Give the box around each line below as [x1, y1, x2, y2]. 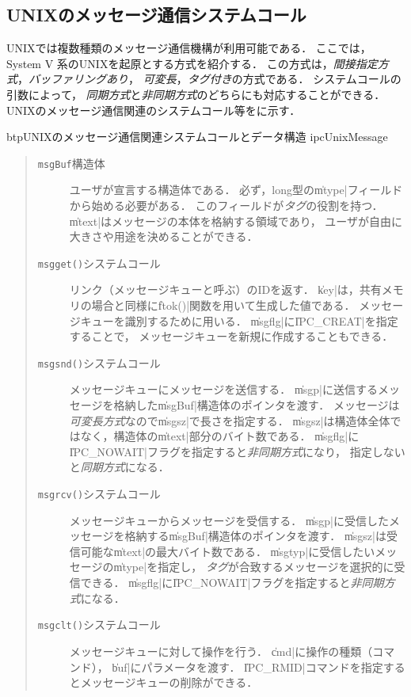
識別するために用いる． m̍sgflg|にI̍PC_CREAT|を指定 [124, 312, 398, 329]
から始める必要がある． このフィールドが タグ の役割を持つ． [69, 197, 383, 214]
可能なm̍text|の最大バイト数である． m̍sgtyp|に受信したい [80, 543, 375, 559]
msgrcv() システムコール [37, 486, 161, 502]
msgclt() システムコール [37, 616, 161, 633]
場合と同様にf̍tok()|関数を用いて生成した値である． [91, 297, 356, 314]
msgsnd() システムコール [37, 354, 161, 371]
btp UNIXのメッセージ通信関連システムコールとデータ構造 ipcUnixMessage [6, 128, 388, 145]
